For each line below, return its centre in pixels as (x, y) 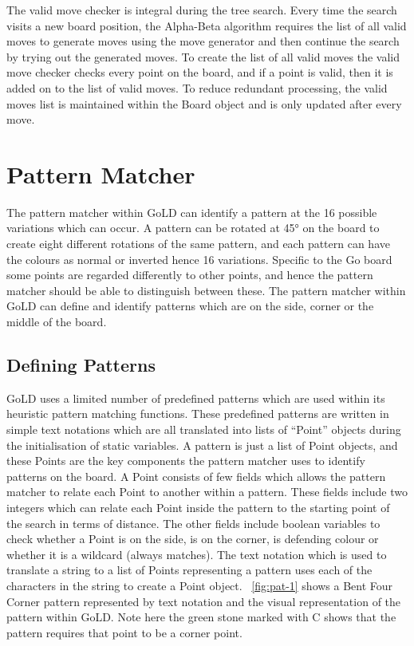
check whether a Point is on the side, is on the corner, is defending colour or (193, 539)
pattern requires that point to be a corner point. (124, 632)
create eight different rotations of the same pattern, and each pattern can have (198, 244)
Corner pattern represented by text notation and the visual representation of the (204, 601)
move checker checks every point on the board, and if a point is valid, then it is (200, 72)
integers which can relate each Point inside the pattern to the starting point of (198, 507)
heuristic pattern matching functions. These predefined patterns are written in (198, 414)
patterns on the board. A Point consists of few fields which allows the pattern (196, 476)
